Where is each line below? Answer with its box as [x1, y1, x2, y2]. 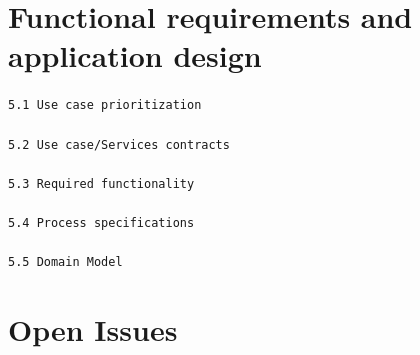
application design [8, 35, 262, 76]
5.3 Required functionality [8, 176, 195, 191]
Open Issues [8, 309, 178, 350]
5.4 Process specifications [8, 216, 195, 231]
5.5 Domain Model [8, 255, 123, 270]
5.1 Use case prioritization [8, 98, 202, 113]
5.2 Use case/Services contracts [8, 137, 230, 152]
